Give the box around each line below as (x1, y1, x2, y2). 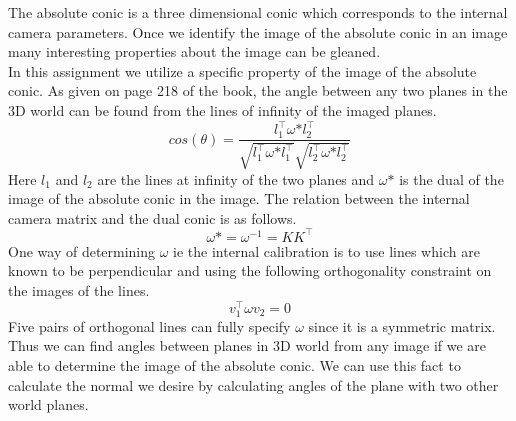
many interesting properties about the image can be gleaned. (8, 41, 381, 62)
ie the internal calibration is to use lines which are (173, 240, 480, 261)
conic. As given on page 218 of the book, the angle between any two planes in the (8, 80, 508, 101)
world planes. (8, 394, 89, 415)
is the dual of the (399, 168, 504, 189)
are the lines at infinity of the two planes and (97, 168, 375, 189)
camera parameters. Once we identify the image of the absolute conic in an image (8, 21, 508, 42)
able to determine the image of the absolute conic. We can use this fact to (8, 355, 461, 375)
